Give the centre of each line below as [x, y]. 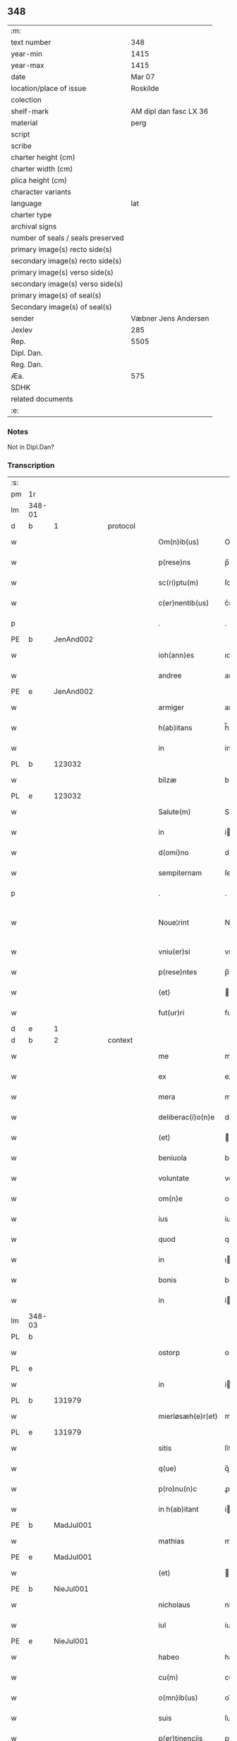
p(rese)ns [175, 562]
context [120, 1040]
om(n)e [171, 1199]
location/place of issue [49, 88]
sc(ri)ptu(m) [178, 583]
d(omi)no [174, 852]
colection [26, 100]
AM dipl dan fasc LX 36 [170, 111]
